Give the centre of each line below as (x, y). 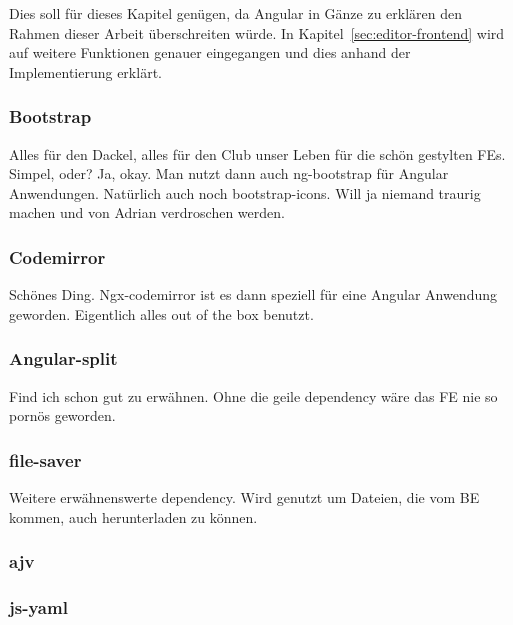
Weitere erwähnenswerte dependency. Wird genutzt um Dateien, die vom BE (244, 497)
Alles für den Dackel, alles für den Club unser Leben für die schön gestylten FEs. (257, 153)
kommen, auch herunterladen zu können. (133, 516)
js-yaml (38, 606)
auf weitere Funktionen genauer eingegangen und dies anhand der (210, 52)
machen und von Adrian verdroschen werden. (147, 212)
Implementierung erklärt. (85, 71)
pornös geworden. (62, 415)
